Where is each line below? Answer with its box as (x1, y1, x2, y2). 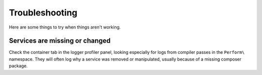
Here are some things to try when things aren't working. (9, 24, 121, 30)
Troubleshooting (9, 7, 78, 18)
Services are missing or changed (9, 37, 111, 45)
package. (9, 63, 28, 69)
